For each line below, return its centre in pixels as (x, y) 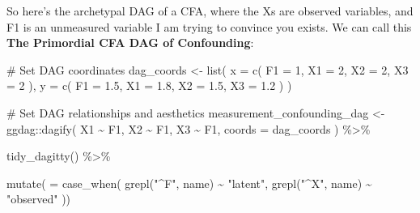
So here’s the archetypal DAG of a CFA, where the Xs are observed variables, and (210, 11)
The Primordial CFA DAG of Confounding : (130, 43)
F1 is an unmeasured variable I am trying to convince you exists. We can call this (209, 26)
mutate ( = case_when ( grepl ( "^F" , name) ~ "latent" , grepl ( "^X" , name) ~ (189, 183)
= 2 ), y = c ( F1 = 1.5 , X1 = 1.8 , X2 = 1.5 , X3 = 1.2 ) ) (149, 85)
